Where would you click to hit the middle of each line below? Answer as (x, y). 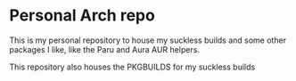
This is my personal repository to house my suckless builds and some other (148, 40)
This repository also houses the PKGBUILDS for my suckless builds (132, 67)
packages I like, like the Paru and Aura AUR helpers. (105, 49)
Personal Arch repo (82, 16)
